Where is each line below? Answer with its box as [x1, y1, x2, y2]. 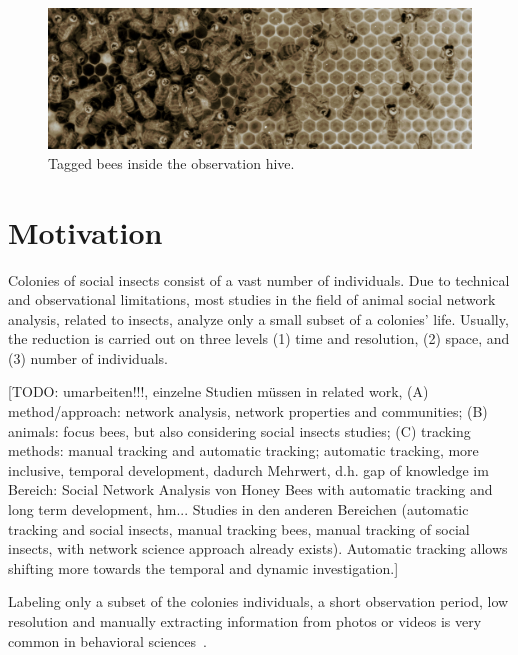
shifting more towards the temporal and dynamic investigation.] [8, 557, 399, 578]
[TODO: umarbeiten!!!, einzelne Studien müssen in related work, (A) [8, 381, 429, 402]
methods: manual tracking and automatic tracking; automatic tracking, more [8, 440, 479, 461]
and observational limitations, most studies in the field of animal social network [8, 289, 496, 310]
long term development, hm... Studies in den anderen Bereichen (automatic [8, 499, 469, 520]
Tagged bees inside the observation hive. [48, 152, 295, 173]
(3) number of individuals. [8, 347, 168, 368]
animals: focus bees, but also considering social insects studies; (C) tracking [8, 420, 471, 441]
